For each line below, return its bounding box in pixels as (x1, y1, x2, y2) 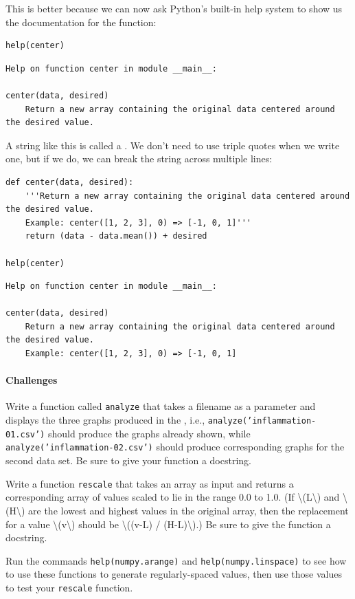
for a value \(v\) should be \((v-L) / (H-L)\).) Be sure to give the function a (5, 516, 331, 531)
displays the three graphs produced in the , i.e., (5, 413, 205, 427)
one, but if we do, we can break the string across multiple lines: (5, 151, 273, 166)
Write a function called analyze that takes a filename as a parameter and (5, 399, 316, 413)
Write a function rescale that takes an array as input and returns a (5, 476, 294, 490)
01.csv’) (5, 429, 45, 439)
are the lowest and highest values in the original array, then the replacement (28, 503, 349, 517)
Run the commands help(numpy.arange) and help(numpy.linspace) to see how (5, 553, 347, 567)
